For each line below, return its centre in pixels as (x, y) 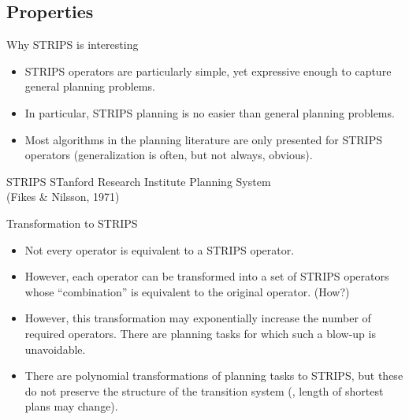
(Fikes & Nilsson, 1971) (63, 197)
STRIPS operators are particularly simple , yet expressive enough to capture (208, 71)
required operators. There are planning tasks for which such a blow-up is (200, 333)
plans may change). (71, 406)
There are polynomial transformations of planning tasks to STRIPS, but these (214, 375)
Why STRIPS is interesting (73, 45)
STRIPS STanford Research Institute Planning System (139, 181)
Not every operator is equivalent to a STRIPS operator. (160, 249)
